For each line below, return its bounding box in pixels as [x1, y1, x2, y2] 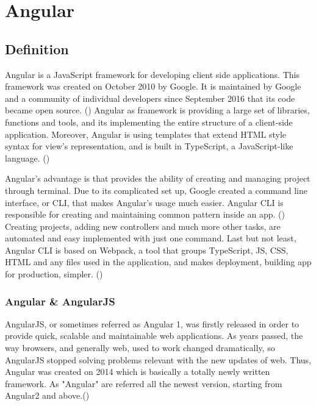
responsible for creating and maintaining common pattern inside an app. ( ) [5, 208, 285, 221]
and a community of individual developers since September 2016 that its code [5, 91, 295, 104]
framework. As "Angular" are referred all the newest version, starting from [5, 377, 282, 390]
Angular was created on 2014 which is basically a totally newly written [5, 365, 270, 378]
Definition [5, 39, 69, 58]
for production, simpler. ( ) [5, 268, 103, 280]
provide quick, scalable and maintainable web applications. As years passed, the [5, 329, 303, 342]
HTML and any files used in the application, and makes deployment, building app [5, 255, 312, 268]
